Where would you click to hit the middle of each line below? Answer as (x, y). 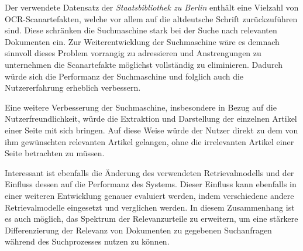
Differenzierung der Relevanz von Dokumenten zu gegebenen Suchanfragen (138, 230)
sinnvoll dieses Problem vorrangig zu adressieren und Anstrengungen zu (133, 53)
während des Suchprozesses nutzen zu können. (87, 241)
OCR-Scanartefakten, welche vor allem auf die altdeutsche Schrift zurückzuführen (151, 18)
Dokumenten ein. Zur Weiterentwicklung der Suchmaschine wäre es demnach (142, 41)
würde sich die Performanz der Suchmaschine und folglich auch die (124, 76)
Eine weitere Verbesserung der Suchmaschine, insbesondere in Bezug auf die (141, 107)
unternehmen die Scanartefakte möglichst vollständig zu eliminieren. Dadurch (144, 64)
